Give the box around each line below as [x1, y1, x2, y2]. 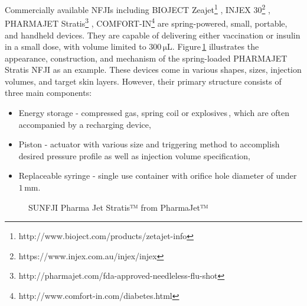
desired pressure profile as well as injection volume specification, [18, 149, 251, 162]
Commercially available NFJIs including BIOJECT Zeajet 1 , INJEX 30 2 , [5, 2, 270, 15]
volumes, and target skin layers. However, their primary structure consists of [5, 75, 282, 87]
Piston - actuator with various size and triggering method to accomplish [18, 138, 280, 150]
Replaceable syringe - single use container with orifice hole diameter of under [18, 169, 297, 182]
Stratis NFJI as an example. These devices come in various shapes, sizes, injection [5, 63, 302, 76]
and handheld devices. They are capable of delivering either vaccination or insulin [5, 28, 301, 41]
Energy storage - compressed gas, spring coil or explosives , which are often [18, 107, 290, 119]
